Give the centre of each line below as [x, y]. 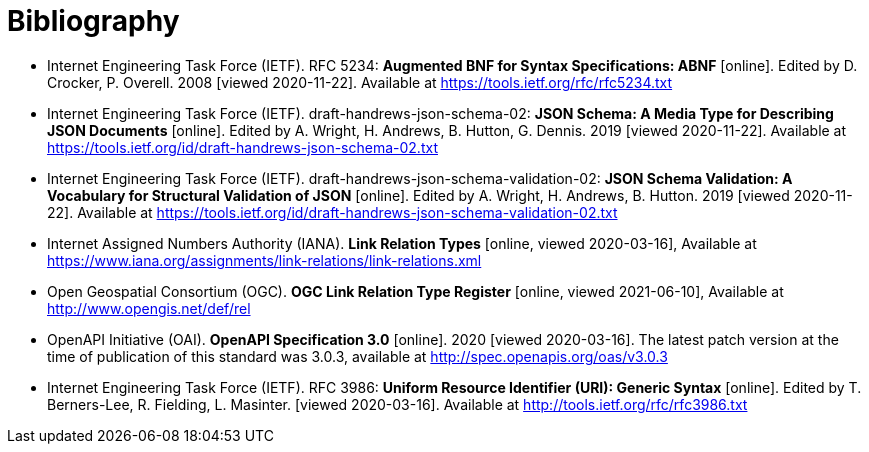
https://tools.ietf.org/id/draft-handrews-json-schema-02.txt [242, 147]
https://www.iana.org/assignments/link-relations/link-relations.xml [264, 260]
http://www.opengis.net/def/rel [149, 308]
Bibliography [93, 21]
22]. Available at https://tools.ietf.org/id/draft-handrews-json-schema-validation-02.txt [332, 212]
